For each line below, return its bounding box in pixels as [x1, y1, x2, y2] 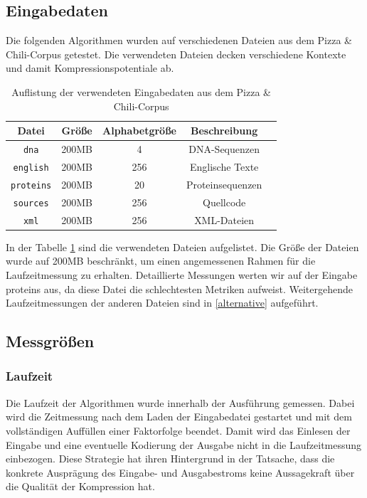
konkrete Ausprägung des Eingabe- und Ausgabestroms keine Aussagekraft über [6, 465, 355, 480]
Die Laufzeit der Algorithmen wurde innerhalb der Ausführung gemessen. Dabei [6, 395, 355, 410]
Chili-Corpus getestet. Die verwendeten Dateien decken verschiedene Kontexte [6, 46, 346, 61]
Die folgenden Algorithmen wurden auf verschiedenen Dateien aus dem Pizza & [6, 33, 352, 48]
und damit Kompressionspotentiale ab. [6, 60, 174, 75]
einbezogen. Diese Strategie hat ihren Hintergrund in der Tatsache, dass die [6, 451, 335, 466]
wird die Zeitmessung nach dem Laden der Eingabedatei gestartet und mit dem [6, 409, 352, 424]
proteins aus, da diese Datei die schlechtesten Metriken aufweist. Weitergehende [6, 281, 353, 296]
